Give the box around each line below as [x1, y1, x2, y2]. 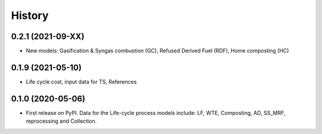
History [11, 9, 49, 22]
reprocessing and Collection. [26, 117, 97, 125]
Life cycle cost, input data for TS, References [26, 78, 137, 85]
